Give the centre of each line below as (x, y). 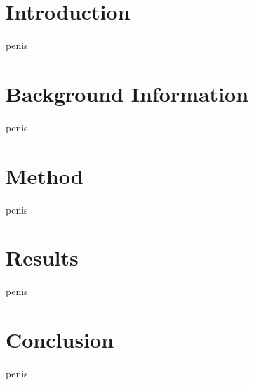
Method (45, 175)
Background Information (127, 93)
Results (42, 257)
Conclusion (60, 340)
